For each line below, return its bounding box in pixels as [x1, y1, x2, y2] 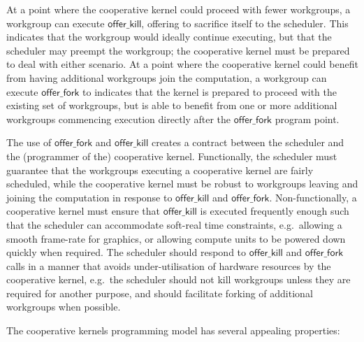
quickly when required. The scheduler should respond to [6, 245, 247, 259]
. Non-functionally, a [269, 190, 357, 204]
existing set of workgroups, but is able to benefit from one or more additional [6, 98, 337, 113]
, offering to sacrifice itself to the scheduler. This [141, 15, 349, 30]
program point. [275, 111, 340, 126]
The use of [6, 135, 52, 150]
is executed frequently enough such [200, 204, 349, 218]
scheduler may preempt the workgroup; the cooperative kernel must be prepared [6, 43, 350, 57]
